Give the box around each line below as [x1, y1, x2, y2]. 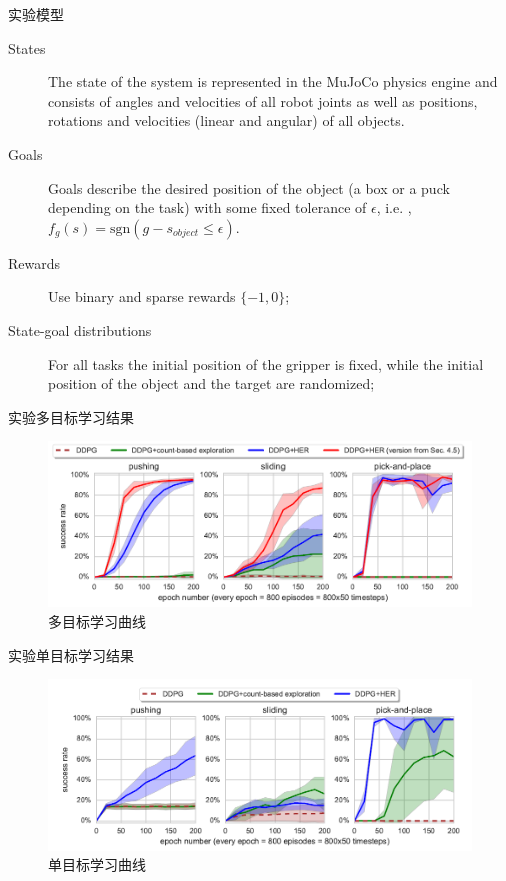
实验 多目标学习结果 [8, 406, 134, 427]
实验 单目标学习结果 [8, 644, 134, 665]
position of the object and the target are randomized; [48, 373, 375, 394]
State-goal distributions [8, 319, 152, 340]
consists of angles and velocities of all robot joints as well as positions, [48, 90, 478, 111]
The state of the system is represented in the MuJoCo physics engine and [48, 71, 498, 92]
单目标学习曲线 [48, 854, 146, 875]
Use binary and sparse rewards [48, 286, 236, 307]
